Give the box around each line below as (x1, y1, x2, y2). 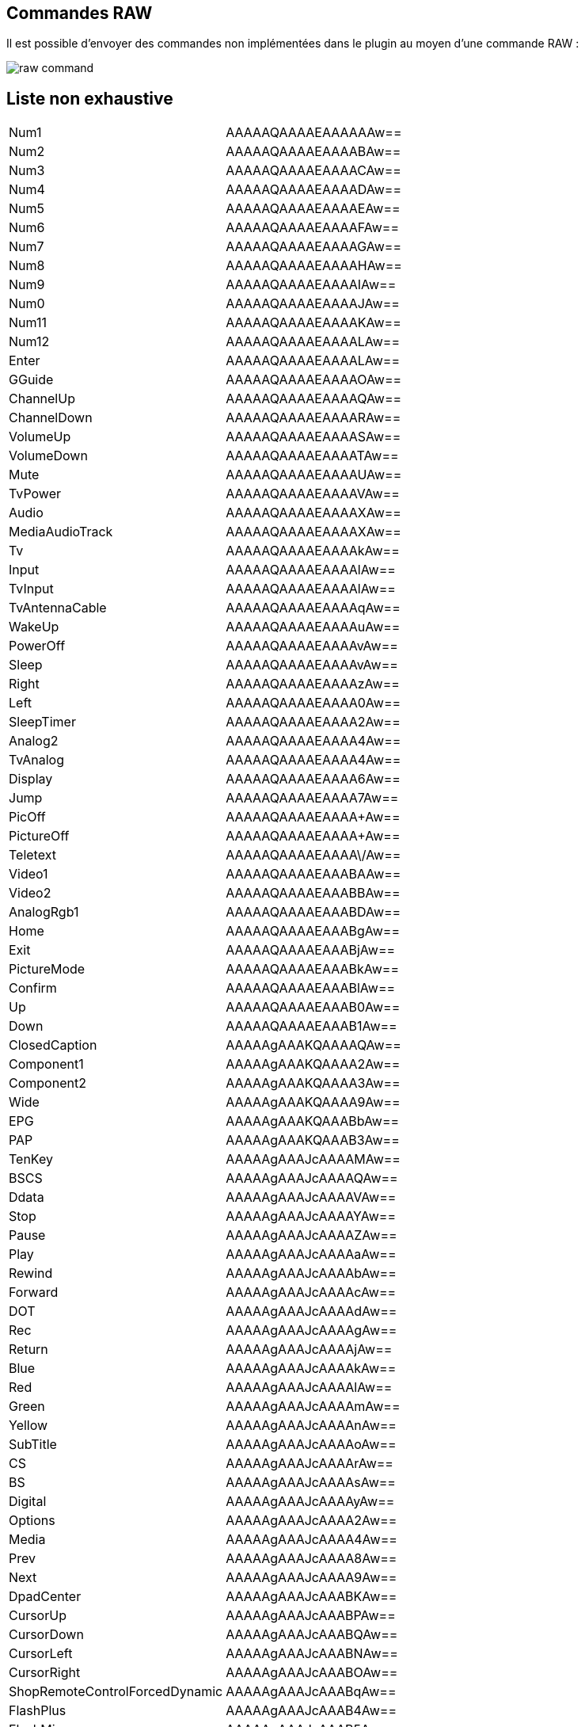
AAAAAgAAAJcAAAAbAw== (226, 1265, 397, 1282)
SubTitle (9, 1436, 57, 1453)
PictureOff (9, 828, 70, 844)
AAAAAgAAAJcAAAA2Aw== (226, 1512, 397, 1529)
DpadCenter (9, 1588, 82, 1605)
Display (9, 771, 53, 787)
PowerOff (9, 638, 66, 654)
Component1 (9, 1056, 84, 1073)
